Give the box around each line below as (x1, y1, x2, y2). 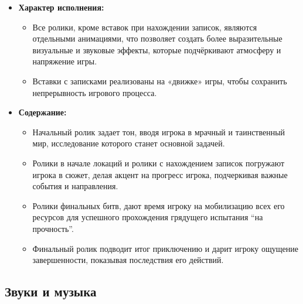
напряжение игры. (32, 55, 97, 67)
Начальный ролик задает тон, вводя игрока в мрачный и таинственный (32, 125, 285, 138)
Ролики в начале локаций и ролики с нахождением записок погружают (32, 156, 285, 169)
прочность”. (32, 222, 74, 234)
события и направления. (32, 180, 118, 192)
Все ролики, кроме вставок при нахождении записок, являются (32, 21, 257, 33)
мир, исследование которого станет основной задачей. (32, 137, 225, 149)
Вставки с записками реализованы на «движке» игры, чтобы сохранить (32, 74, 287, 87)
